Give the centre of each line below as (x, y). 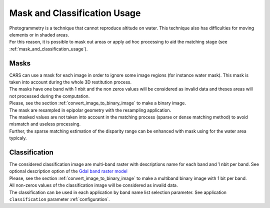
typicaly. (18, 138)
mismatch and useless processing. (45, 124)
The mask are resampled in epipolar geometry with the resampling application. (90, 110)
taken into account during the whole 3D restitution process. (70, 82)
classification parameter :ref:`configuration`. (59, 199)
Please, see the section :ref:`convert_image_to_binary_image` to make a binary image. (97, 103)
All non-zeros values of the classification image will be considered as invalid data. (93, 185)
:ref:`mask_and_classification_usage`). (48, 49)
